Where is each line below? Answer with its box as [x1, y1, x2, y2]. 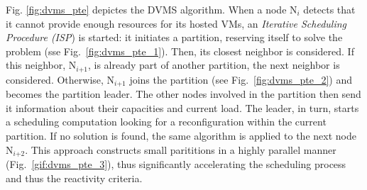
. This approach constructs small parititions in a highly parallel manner [25, 142, 336, 157]
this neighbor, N [6, 57, 77, 72]
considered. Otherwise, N [6, 72, 115, 86]
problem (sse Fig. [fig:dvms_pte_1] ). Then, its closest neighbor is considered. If [6, 43, 354, 58]
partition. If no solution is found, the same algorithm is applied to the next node [6, 128, 356, 143]
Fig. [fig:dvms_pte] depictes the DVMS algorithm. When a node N [6, 2, 297, 16]
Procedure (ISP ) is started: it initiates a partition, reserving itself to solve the [6, 30, 343, 45]
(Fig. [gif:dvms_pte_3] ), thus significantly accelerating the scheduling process [6, 157, 346, 172]
